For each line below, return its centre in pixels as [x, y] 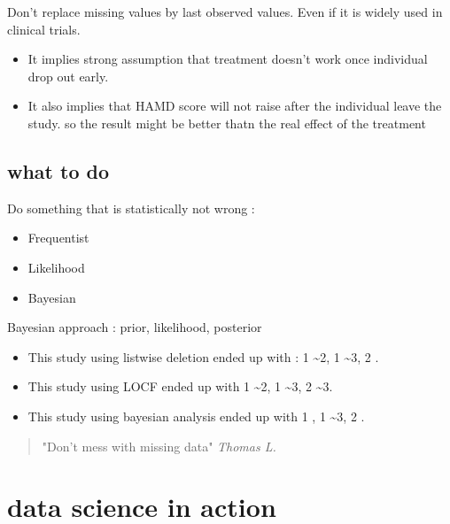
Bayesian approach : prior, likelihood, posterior [135, 327]
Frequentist [58, 238]
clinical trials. [44, 29]
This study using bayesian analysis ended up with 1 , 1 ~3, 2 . [196, 416]
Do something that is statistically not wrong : [131, 208]
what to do [58, 170]
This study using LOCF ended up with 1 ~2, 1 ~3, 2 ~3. [180, 386]
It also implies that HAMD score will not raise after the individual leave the [235, 106]
